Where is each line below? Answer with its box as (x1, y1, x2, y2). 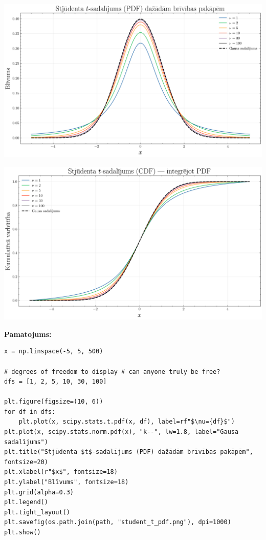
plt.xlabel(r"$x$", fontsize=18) (4, 468, 118, 476)
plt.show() (4, 529, 41, 536)
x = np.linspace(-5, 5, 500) (4, 348, 103, 355)
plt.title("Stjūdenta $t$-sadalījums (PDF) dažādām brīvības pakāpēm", (4, 448, 253, 456)
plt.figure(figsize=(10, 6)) (4, 398, 103, 406)
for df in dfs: (4, 408, 56, 415)
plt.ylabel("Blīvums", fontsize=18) (4, 478, 129, 486)
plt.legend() (4, 498, 48, 506)
